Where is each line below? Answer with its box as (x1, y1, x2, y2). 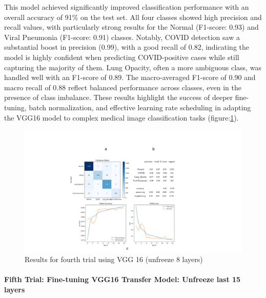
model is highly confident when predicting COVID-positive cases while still (4, 51, 239, 62)
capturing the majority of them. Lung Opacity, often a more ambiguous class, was (4, 62, 261, 72)
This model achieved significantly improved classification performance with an (4, 2, 249, 12)
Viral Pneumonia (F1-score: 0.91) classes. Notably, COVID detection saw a (4, 31, 240, 42)
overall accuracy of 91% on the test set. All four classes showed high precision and (4, 11, 262, 22)
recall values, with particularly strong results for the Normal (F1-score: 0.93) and (4, 22, 259, 32)
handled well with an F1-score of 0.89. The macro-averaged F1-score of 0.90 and (4, 72, 256, 83)
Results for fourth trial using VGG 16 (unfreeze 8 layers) (25, 254, 203, 265)
